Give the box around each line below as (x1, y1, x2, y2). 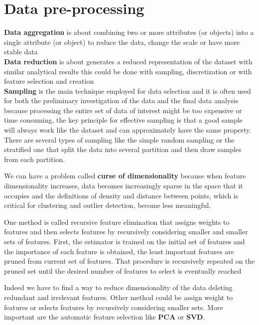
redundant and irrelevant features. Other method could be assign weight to (4, 292, 233, 302)
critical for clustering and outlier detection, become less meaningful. (4, 200, 211, 210)
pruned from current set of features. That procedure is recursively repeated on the (4, 256, 255, 266)
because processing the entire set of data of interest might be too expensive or (4, 105, 242, 115)
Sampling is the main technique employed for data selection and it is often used (4, 85, 251, 96)
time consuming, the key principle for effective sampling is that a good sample (4, 115, 243, 125)
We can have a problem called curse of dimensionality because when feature (4, 170, 246, 181)
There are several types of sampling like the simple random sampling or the (4, 134, 235, 145)
